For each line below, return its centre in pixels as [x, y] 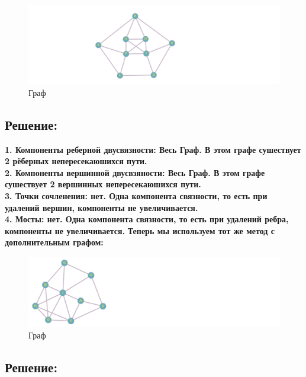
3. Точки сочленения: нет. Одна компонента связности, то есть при [136, 195]
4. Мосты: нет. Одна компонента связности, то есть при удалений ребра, [147, 219]
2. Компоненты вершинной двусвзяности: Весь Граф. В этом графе [135, 172]
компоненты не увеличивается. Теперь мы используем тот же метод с [140, 230]
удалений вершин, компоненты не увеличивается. [102, 207]
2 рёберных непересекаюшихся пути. [76, 161]
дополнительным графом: [54, 242]
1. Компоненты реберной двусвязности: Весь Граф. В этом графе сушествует [153, 149]
